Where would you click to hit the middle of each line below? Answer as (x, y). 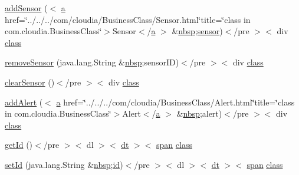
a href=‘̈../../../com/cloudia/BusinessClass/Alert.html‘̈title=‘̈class (175, 102)
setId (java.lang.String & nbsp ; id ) (64, 164)
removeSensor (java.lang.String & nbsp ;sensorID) (92, 62)
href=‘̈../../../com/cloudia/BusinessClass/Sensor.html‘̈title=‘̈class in (128, 19)
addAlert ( (24, 102)
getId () (19, 145)
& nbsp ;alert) (199, 113)
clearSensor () (30, 82)
